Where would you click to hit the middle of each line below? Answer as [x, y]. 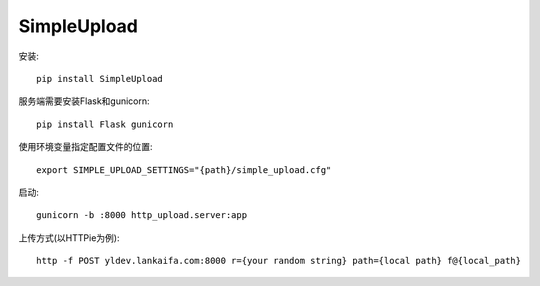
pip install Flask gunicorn [105, 124]
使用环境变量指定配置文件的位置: [86, 147]
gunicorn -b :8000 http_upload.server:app [142, 215]
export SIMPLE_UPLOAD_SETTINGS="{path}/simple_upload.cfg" [184, 169]
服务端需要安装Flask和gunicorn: [84, 101]
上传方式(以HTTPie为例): [69, 237]
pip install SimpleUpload [100, 78]
